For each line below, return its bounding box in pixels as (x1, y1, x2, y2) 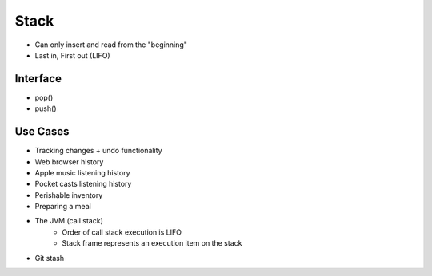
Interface (14, 72, 62, 85)
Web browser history (34, 156, 104, 167)
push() (34, 104, 57, 113)
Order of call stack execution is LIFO (62, 227, 182, 237)
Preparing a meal (34, 202, 91, 211)
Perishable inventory (34, 190, 103, 199)
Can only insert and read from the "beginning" (34, 40, 188, 49)
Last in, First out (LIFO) (34, 50, 111, 60)
